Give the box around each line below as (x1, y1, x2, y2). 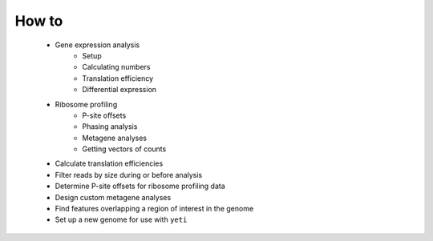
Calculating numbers (82, 62, 151, 72)
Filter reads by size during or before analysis (55, 170, 203, 179)
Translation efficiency (82, 73, 154, 83)
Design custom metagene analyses (55, 192, 172, 202)
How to (14, 12, 63, 30)
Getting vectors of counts (82, 144, 167, 154)
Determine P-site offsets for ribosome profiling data (55, 181, 226, 191)
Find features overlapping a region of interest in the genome (55, 204, 254, 214)
